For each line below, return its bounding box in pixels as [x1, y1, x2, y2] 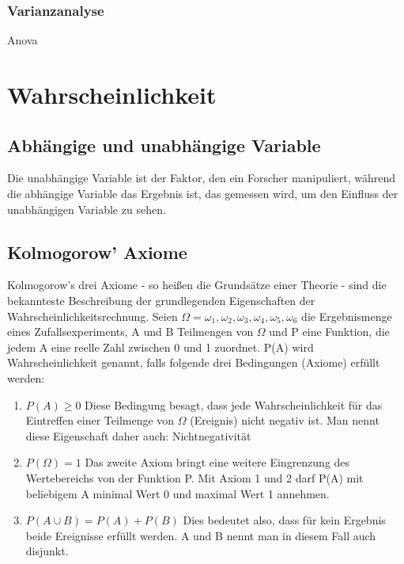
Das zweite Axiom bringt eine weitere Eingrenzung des [85, 454, 350, 471]
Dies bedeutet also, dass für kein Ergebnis [183, 512, 386, 528]
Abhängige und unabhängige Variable [7, 132, 321, 157]
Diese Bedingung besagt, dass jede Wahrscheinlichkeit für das [85, 396, 383, 413]
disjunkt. [25, 543, 69, 559]
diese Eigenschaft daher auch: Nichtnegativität [25, 427, 251, 444]
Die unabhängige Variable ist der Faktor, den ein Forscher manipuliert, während [7, 170, 396, 186]
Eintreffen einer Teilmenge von [25, 412, 175, 429]
